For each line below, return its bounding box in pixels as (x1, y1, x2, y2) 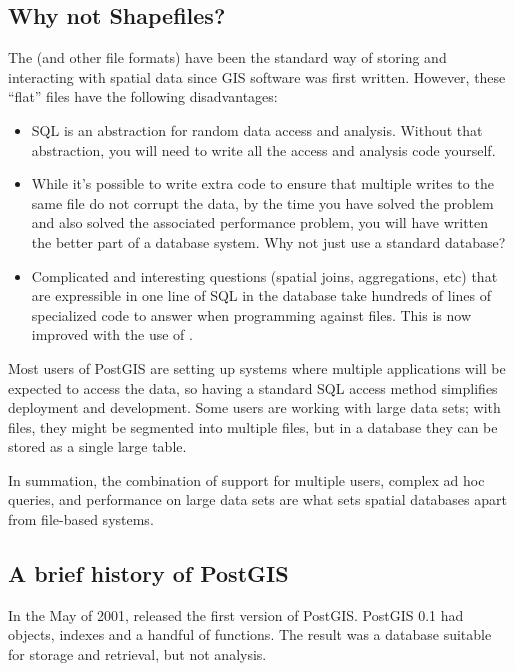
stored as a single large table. (8, 436, 187, 457)
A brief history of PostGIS (8, 558, 289, 589)
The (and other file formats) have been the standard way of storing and (8, 47, 447, 68)
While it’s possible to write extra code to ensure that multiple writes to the (31, 173, 494, 194)
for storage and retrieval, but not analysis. (8, 644, 267, 665)
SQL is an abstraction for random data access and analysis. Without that (31, 119, 483, 140)
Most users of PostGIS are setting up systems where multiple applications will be (8, 357, 506, 378)
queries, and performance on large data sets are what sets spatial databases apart (8, 489, 507, 510)
